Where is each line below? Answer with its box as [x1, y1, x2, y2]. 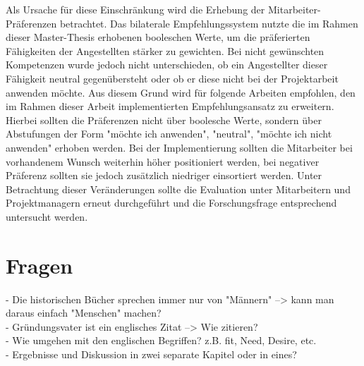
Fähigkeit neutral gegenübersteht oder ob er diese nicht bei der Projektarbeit [6, 71, 339, 85]
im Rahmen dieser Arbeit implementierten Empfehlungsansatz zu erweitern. [6, 99, 334, 114]
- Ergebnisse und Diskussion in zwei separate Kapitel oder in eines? [6, 347, 297, 361]
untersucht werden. [6, 209, 88, 224]
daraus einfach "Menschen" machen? [6, 305, 162, 320]
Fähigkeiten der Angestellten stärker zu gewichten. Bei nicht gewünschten [6, 43, 324, 58]
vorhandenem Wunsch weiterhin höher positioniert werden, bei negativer [6, 154, 320, 169]
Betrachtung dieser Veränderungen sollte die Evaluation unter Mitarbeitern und [6, 181, 351, 196]
